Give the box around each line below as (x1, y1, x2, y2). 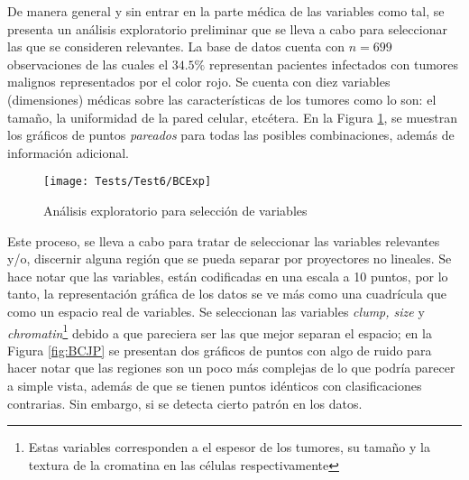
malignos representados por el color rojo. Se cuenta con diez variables (7, 72, 391, 91)
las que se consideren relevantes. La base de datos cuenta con (7, 37, 345, 56)
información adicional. (7, 143, 130, 162)
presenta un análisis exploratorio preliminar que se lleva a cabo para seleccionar (7, 19, 447, 38)
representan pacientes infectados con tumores (208, 54, 459, 73)
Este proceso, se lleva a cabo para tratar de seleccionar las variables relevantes (7, 231, 440, 250)
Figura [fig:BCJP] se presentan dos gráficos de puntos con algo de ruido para (7, 340, 432, 359)
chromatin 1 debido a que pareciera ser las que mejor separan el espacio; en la (7, 320, 432, 342)
